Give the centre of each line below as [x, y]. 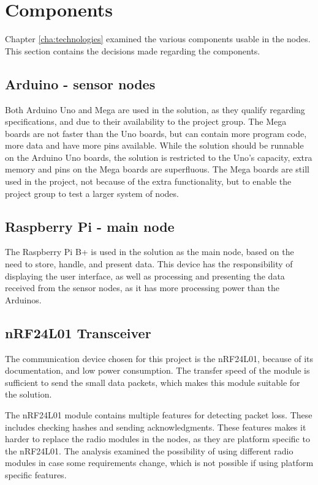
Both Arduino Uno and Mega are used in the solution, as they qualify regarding [155, 109]
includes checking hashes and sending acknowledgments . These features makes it [156, 427]
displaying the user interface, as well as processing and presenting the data [145, 276]
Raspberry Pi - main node [90, 226]
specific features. [36, 474]
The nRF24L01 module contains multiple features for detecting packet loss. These [159, 415]
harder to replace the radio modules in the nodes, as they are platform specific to [157, 439]
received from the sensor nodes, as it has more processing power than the [142, 288]
